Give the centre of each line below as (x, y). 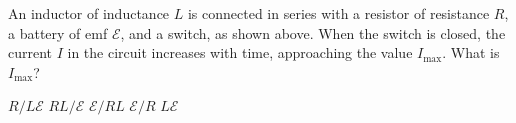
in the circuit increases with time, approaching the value (240, 52)
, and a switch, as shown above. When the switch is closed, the (313, 32)
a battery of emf (58, 32)
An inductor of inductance (89, 13)
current (30, 52)
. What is (471, 52)
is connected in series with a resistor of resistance (338, 13)
